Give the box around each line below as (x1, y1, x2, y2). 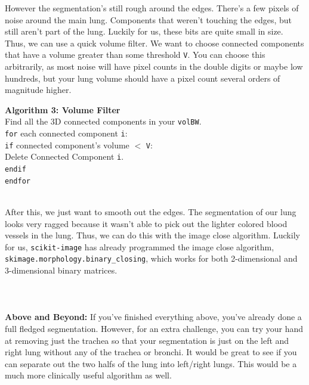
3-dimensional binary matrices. (5, 264, 118, 277)
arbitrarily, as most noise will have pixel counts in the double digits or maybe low (5, 60, 303, 73)
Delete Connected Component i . (5, 150, 124, 163)
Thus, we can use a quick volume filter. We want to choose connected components (5, 36, 304, 49)
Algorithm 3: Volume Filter (5, 103, 120, 116)
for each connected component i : (5, 127, 128, 139)
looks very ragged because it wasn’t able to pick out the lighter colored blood (5, 217, 288, 229)
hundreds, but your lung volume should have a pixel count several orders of (5, 72, 280, 84)
